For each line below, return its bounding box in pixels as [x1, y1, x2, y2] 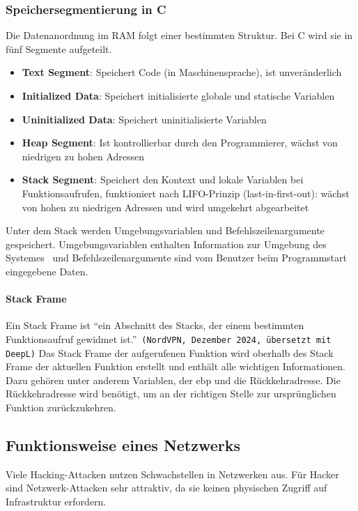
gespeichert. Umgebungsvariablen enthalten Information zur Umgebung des [6, 236, 327, 251]
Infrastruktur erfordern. [6, 494, 107, 508]
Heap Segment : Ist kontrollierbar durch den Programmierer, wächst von [22, 135, 338, 150]
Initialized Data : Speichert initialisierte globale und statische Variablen [22, 89, 335, 102]
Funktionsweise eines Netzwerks [6, 434, 241, 455]
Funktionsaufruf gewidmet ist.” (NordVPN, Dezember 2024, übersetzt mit [6, 331, 332, 346]
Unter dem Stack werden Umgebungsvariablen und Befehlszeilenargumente [6, 223, 325, 238]
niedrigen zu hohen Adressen [22, 148, 145, 163]
